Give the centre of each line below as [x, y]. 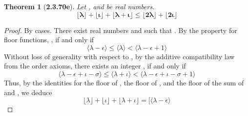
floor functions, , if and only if [49, 40]
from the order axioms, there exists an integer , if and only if [95, 66]
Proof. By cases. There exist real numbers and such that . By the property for [121, 30]
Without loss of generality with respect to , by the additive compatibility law [119, 56]
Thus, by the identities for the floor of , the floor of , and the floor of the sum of [124, 82]
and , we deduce [28, 92]
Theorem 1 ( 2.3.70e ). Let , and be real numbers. [79, 6]
